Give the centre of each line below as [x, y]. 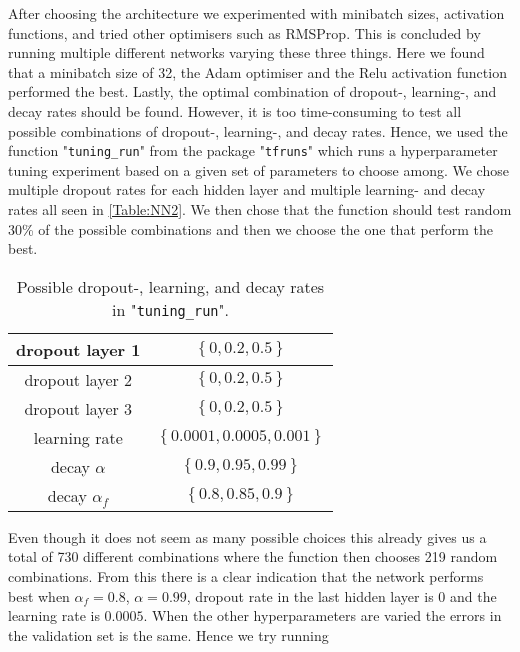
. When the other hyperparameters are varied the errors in [322, 615]
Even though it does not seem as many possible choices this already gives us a [247, 536]
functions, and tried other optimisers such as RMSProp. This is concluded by [244, 32]
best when [39, 595]
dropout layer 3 [78, 408]
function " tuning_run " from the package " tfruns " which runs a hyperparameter [253, 150]
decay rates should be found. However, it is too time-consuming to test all [235, 110]
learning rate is [54, 615]
